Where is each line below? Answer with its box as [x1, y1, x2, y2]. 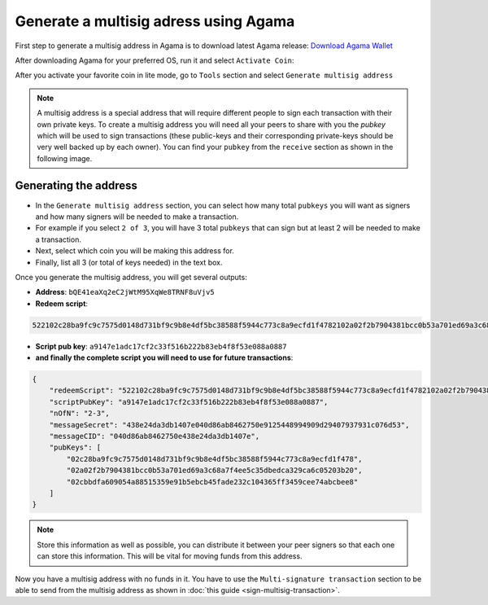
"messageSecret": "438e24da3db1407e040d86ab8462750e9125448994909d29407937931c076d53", [49, 420, 410, 429]
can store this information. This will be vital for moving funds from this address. [37, 551, 303, 561]
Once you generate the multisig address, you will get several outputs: [15, 272, 247, 282]
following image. [37, 153, 93, 163]
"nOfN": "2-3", [49, 409, 110, 419]
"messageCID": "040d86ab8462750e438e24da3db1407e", [49, 432, 260, 441]
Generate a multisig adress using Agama [15, 12, 295, 30]
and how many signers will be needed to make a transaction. [35, 212, 239, 221]
